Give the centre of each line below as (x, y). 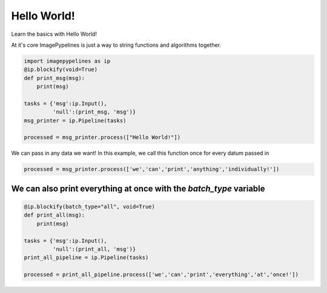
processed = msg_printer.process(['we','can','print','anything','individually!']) (152, 169)
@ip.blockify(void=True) (61, 69)
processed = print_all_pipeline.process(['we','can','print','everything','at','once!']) (161, 275)
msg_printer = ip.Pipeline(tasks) (75, 120)
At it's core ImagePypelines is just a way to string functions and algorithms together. (116, 45)
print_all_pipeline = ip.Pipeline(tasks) (86, 258)
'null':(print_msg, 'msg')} (94, 112)
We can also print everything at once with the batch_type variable (138, 188)
